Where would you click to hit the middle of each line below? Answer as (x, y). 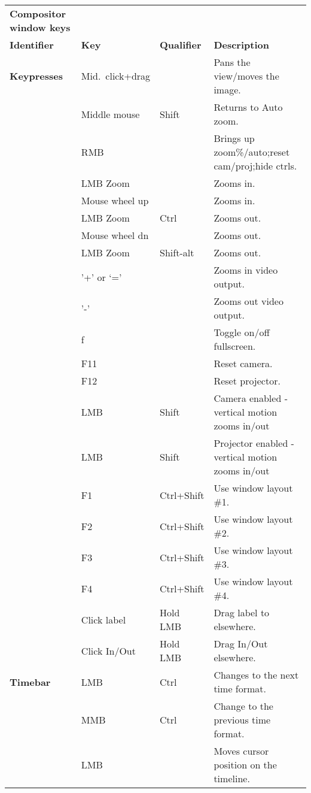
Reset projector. (247, 381)
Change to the (243, 706)
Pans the (232, 62)
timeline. (232, 778)
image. (227, 90)
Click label (103, 619)
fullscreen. (235, 346)
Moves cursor (241, 751)
